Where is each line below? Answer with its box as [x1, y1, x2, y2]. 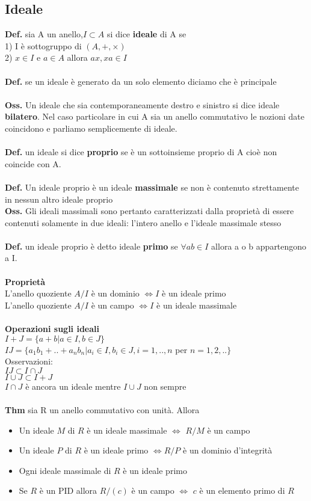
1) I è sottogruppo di [5, 39, 82, 52]
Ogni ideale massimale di [19, 464, 111, 476]
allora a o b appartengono [211, 239, 307, 252]
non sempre [144, 380, 186, 392]
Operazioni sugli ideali [5, 322, 99, 335]
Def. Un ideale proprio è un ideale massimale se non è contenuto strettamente [5, 180, 299, 193]
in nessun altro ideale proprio [5, 192, 113, 205]
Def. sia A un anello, [5, 28, 83, 40]
